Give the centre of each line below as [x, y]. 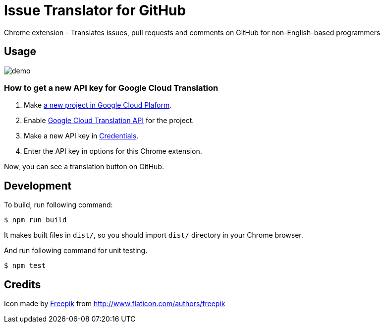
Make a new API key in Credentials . [81, 136]
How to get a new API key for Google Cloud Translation [111, 88]
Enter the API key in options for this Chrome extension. [113, 151]
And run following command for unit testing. [76, 251]
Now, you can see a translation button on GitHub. [84, 167]
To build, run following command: [58, 205]
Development [38, 186]
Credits [23, 284]
